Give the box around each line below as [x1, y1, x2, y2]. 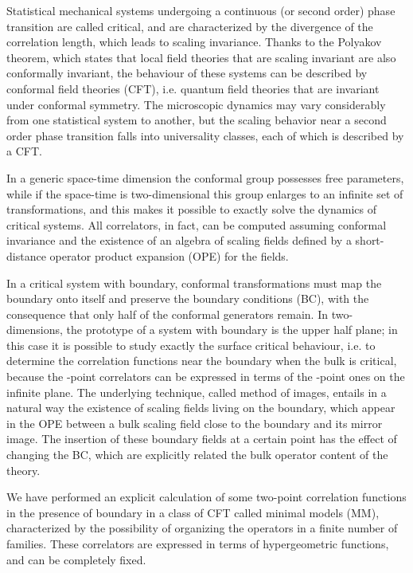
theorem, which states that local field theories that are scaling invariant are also [6, 49, 396, 65]
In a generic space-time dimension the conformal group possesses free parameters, [6, 169, 404, 186]
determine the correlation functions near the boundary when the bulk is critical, [6, 352, 397, 369]
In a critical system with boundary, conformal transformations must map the [6, 274, 382, 291]
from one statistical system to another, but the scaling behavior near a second [6, 112, 387, 128]
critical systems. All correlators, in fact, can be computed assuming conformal [6, 216, 387, 233]
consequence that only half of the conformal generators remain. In [6, 305, 328, 322]
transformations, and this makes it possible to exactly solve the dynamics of [6, 201, 377, 218]
